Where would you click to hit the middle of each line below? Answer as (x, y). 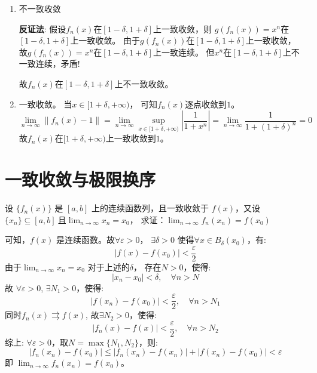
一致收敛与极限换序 (80, 179)
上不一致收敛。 (144, 83)
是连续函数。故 (86, 240)
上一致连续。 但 (184, 52)
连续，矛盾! (58, 64)
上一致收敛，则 (182, 28)
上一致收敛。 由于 (105, 40)
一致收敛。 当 (45, 104)
